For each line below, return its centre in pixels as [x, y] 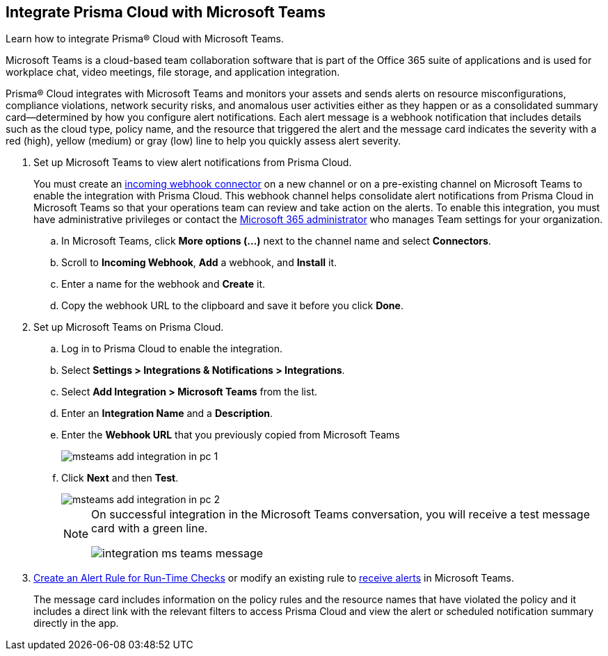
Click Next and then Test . [120, 478]
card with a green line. [150, 528]
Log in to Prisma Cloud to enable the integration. [172, 349]
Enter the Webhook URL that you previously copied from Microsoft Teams [231, 435]
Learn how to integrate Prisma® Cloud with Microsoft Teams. [145, 39]
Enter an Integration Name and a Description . [167, 413]
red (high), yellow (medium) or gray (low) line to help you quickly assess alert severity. [203, 141]
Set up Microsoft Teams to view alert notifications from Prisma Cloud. [193, 163]
